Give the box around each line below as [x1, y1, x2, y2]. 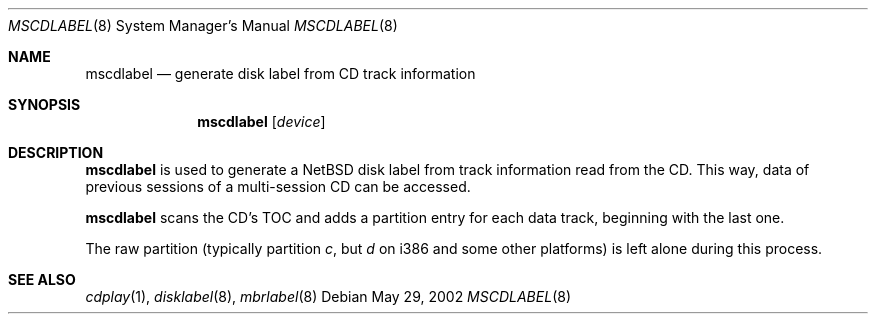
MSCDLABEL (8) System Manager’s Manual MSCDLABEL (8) [8, 17, 398, 34]
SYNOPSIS [8, 96, 81, 113]
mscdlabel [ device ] [197, 113, 326, 130]
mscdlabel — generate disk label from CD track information [85, 65, 476, 82]
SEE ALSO [8, 271, 76, 288]
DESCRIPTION [8, 144, 104, 161]
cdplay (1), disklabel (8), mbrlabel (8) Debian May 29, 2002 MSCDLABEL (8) [85, 288, 571, 305]
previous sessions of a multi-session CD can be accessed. [85, 178, 471, 195]
